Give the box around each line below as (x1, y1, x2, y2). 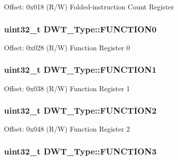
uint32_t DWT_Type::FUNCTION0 (4, 22, 157, 35)
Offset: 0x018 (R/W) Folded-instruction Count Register (4, 1, 174, 11)
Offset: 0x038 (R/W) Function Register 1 (4, 83, 130, 93)
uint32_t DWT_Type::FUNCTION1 (4, 63, 157, 76)
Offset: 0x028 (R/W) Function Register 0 (4, 42, 130, 52)
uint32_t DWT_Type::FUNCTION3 (4, 145, 157, 157)
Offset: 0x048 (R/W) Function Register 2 (4, 124, 130, 134)
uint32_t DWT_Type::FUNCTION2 (4, 104, 157, 117)
